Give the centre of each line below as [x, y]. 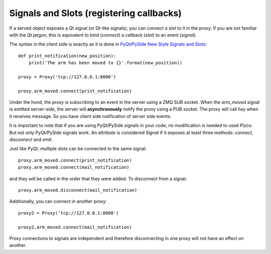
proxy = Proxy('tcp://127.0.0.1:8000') [67, 77]
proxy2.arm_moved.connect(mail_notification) [75, 227]
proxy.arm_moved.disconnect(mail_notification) [78, 190]
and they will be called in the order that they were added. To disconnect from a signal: [98, 179]
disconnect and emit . [31, 140]
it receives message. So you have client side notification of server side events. [90, 116]
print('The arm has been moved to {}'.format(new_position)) [105, 63]
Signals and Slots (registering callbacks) [95, 13]
